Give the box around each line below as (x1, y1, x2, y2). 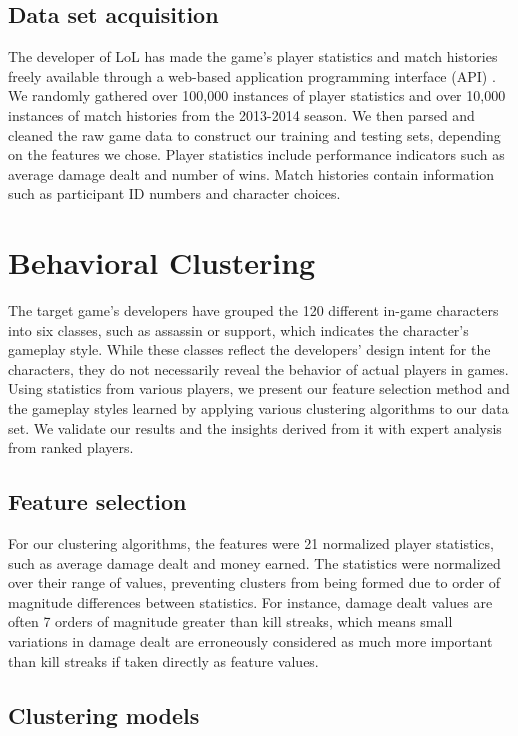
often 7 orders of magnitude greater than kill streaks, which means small (8, 611, 453, 632)
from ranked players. (8, 437, 134, 458)
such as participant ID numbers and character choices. (8, 183, 341, 204)
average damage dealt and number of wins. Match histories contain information (8, 163, 495, 184)
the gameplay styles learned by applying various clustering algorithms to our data (8, 398, 509, 419)
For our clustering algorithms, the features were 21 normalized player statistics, (8, 533, 494, 554)
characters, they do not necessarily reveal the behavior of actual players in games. (8, 358, 509, 379)
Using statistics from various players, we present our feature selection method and (8, 378, 510, 399)
